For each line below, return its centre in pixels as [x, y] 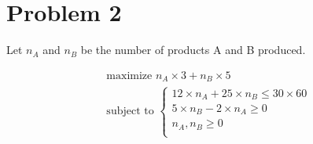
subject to [130, 112]
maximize [129, 76]
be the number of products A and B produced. [193, 50]
